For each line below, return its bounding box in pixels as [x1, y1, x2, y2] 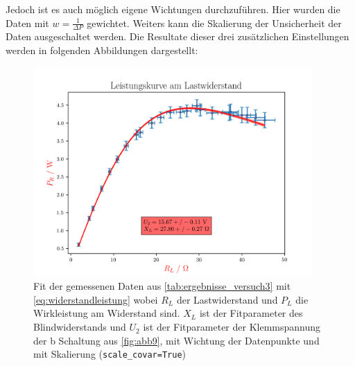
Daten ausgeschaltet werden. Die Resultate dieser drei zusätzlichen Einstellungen [6, 29, 349, 44]
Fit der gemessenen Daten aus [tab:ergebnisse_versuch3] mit [33, 279, 291, 293]
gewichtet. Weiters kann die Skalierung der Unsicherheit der [87, 15, 342, 30]
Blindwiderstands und [33, 320, 126, 334]
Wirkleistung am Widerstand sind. [33, 306, 180, 320]
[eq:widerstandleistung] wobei [33, 292, 158, 306]
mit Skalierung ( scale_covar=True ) [33, 347, 187, 361]
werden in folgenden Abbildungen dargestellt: [6, 43, 198, 58]
